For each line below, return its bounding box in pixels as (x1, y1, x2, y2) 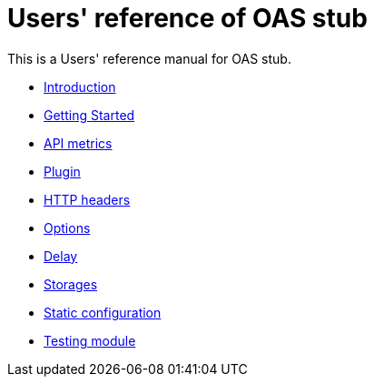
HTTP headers (44, 191, 131, 207)
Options (44, 219, 91, 236)
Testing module (44, 332, 136, 349)
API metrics (44, 135, 113, 151)
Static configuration (44, 304, 162, 320)
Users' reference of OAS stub (7, 3, 368, 34)
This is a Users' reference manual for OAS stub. (7, 50, 291, 66)
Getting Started (44, 106, 135, 123)
